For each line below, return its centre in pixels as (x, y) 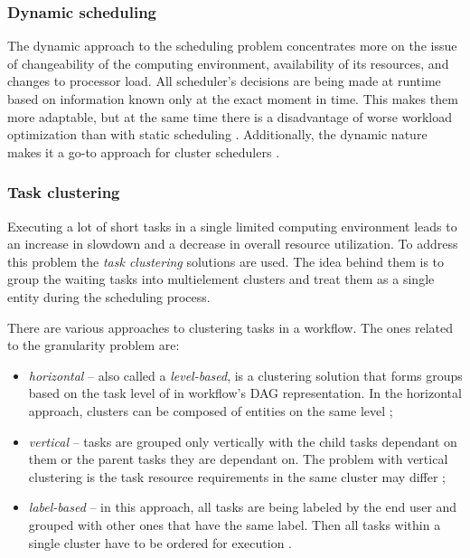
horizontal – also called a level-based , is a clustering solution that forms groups (245, 375)
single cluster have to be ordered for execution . (160, 542)
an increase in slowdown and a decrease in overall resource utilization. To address (233, 244)
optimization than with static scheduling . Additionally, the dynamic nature (217, 134)
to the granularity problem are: (94, 345)
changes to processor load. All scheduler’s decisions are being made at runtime (224, 81)
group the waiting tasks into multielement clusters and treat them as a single (221, 279)
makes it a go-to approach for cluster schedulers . (144, 151)
